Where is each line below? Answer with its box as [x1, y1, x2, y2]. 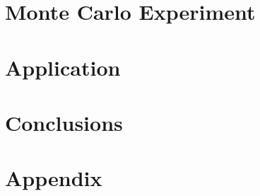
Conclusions [5, 108, 123, 137]
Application [5, 52, 121, 81]
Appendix [5, 163, 102, 192]
